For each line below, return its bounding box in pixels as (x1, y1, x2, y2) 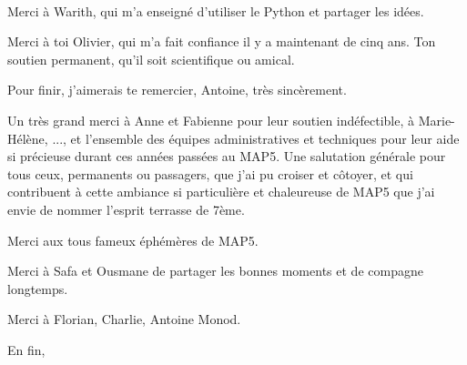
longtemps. (7, 279, 68, 298)
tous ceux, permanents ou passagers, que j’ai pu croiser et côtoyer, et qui (7, 164, 413, 183)
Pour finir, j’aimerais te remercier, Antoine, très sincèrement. (7, 80, 347, 99)
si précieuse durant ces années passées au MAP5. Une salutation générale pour (7, 147, 446, 166)
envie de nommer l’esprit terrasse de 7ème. (7, 199, 245, 218)
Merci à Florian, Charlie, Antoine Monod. (7, 309, 241, 329)
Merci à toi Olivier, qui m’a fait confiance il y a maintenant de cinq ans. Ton (7, 32, 436, 51)
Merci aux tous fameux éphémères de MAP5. (7, 230, 259, 249)
